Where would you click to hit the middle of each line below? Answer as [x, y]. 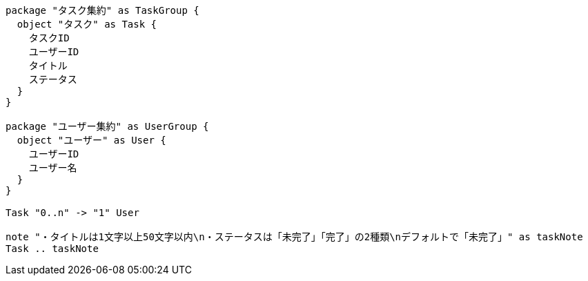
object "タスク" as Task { [87, 24]
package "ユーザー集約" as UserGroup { [107, 126]
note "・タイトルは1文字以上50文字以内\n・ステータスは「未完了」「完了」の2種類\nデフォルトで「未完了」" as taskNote [294, 237]
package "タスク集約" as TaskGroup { [102, 10]
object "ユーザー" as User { [91, 140]
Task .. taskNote [52, 249]
